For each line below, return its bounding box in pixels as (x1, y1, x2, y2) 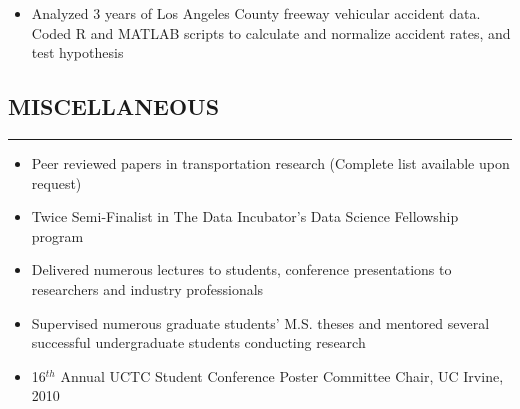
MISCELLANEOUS (8, 91, 220, 122)
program (31, 225, 84, 246)
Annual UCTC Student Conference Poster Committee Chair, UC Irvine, (60, 365, 504, 386)
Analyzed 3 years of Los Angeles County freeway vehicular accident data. (31, 3, 481, 23)
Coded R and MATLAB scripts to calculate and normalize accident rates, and (31, 22, 511, 43)
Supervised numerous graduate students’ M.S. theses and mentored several (31, 312, 490, 333)
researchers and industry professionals (31, 278, 264, 299)
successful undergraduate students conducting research (31, 332, 366, 353)
